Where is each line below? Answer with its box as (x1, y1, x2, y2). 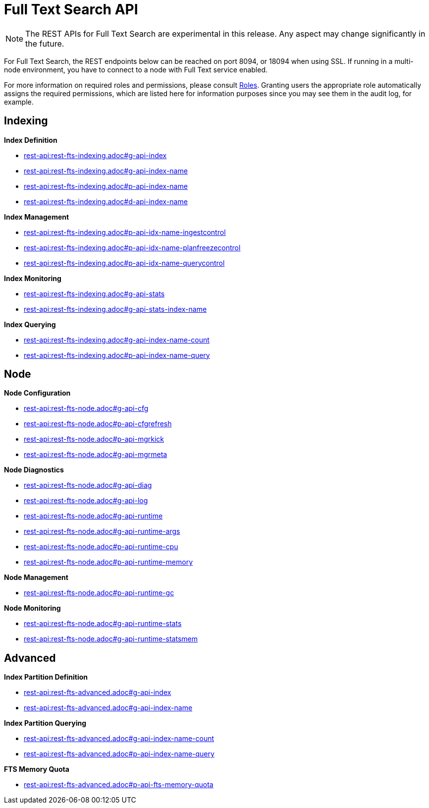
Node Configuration (4, 389, 71, 398)
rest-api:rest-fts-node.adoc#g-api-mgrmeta (24, 450, 167, 459)
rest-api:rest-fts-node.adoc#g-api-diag (24, 481, 152, 490)
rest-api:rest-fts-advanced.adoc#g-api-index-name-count (24, 734, 214, 743)
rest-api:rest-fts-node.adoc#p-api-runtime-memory (24, 558, 193, 567)
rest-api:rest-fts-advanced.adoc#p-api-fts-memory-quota (24, 780, 214, 789)
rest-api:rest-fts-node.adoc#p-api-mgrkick (24, 435, 164, 444)
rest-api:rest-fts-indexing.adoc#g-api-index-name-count (24, 335, 210, 344)
